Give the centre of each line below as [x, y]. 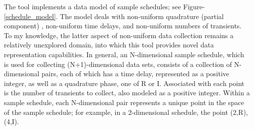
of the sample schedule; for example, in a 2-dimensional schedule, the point [116, 112]
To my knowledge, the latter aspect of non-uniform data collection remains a [119, 35]
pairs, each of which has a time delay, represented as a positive [135, 74]
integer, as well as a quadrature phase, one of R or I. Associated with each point [124, 83]
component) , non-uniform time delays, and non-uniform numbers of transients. [123, 26]
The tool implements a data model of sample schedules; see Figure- [105, 6]
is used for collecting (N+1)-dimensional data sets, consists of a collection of [118, 64]
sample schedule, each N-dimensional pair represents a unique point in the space [124, 102]
